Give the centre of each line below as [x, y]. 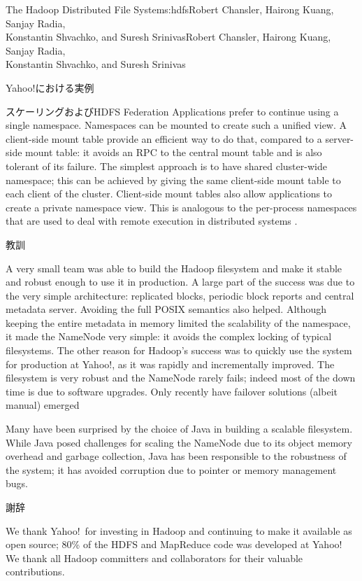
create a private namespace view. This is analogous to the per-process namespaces [181, 207]
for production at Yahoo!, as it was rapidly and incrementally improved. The [170, 364]
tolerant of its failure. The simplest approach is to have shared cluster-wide [166, 166]
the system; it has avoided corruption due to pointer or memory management [171, 469]
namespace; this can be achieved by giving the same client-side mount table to [173, 180]
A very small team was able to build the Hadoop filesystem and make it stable [174, 268]
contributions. [35, 572]
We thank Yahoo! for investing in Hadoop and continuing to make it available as [179, 530]
